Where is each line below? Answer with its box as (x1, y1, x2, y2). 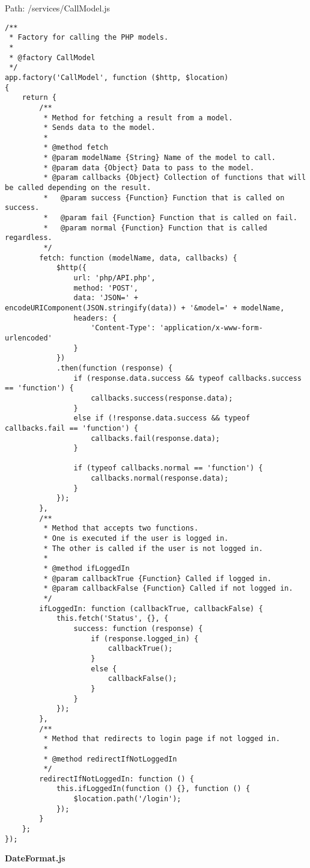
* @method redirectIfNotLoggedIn (43, 754, 177, 763)
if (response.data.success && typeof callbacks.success (73, 374, 302, 383)
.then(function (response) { (56, 363, 173, 372)
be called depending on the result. (5, 183, 151, 192)
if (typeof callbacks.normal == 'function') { (73, 464, 263, 473)
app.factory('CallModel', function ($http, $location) (5, 73, 229, 82)
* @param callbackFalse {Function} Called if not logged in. (43, 584, 293, 593)
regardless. (5, 233, 52, 242)
